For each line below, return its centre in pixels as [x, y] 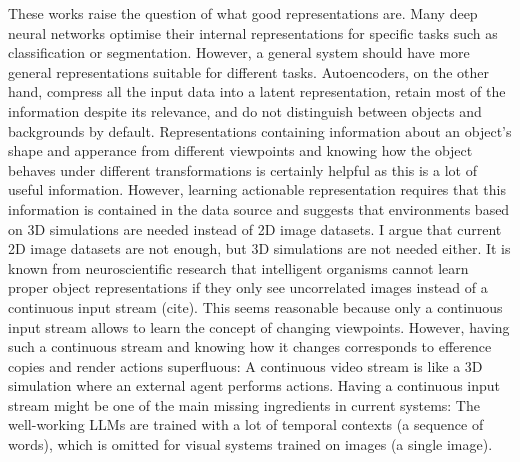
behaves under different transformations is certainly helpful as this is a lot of [242, 169]
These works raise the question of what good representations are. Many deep [243, 13]
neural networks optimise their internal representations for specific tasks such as [253, 32]
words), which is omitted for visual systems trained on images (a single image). [250, 444]
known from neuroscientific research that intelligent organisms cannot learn [238, 267]
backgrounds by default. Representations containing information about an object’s [260, 130]
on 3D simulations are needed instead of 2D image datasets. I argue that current [255, 228]
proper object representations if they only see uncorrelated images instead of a [248, 287]
